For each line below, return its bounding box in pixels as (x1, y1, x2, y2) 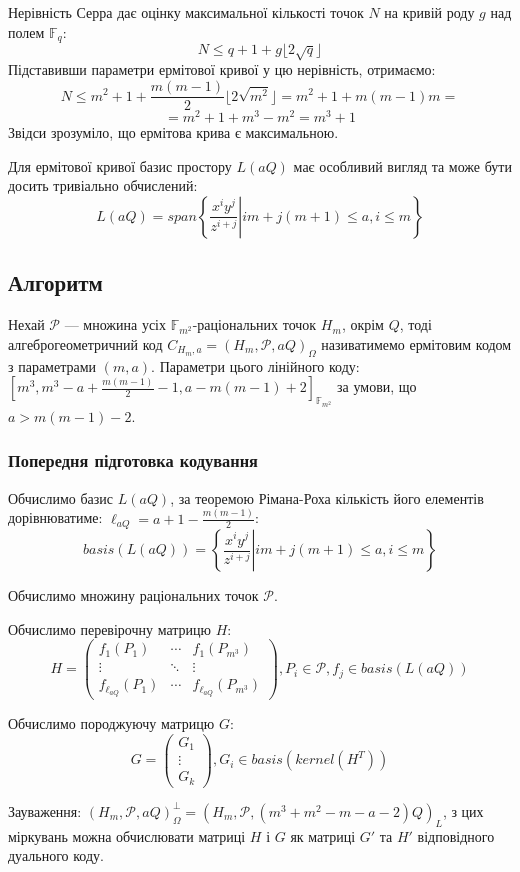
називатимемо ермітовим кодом (321, 333, 512, 354)
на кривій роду (384, 2, 475, 22)
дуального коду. (8, 845, 104, 866)
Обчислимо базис (8, 487, 114, 508)
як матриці (290, 825, 356, 846)
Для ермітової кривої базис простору (8, 155, 232, 176)
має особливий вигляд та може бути (293, 155, 512, 176)
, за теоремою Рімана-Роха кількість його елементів (170, 487, 484, 508)
